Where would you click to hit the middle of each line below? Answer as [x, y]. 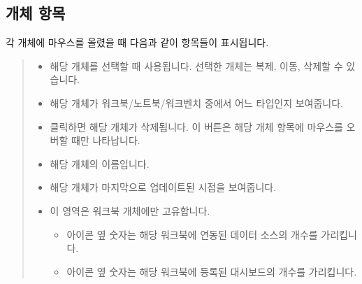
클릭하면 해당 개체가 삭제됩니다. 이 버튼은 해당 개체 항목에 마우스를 [196, 126]
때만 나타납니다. [106, 140]
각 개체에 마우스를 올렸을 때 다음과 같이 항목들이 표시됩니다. [137, 42]
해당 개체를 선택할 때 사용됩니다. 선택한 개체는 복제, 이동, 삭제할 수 [196, 65]
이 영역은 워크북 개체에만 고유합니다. [130, 210]
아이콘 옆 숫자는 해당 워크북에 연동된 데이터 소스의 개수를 [192, 234]
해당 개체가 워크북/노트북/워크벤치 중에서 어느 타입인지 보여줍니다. [196, 102]
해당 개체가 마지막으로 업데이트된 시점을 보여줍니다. [163, 187]
